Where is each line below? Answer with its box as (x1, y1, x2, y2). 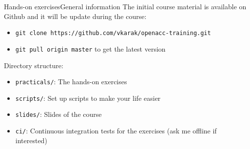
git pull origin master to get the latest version (15, 43, 166, 54)
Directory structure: (4, 60, 63, 70)
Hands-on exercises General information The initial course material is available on (4, 1, 247, 11)
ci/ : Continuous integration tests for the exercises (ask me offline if (15, 126, 217, 136)
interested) (15, 135, 47, 145)
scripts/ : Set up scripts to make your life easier (15, 93, 161, 103)
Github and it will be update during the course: (4, 11, 147, 21)
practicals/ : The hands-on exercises (15, 76, 127, 87)
